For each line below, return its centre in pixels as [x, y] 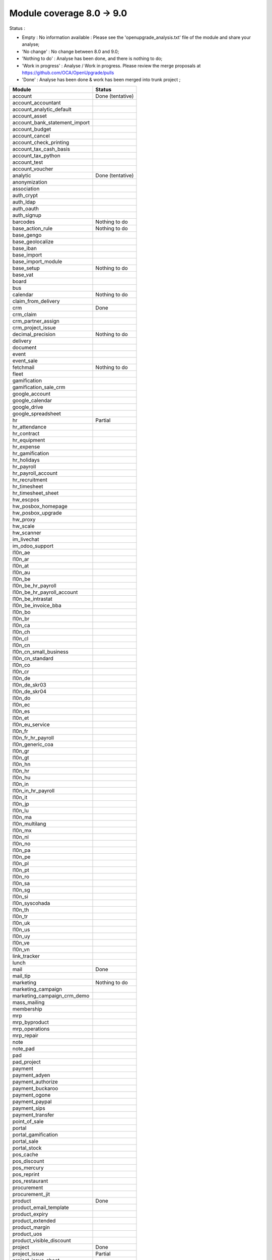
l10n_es [21, 711]
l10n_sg [21, 890]
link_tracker [26, 956]
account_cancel [31, 136]
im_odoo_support [33, 546]
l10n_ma [22, 817]
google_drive [28, 407]
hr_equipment [29, 440]
